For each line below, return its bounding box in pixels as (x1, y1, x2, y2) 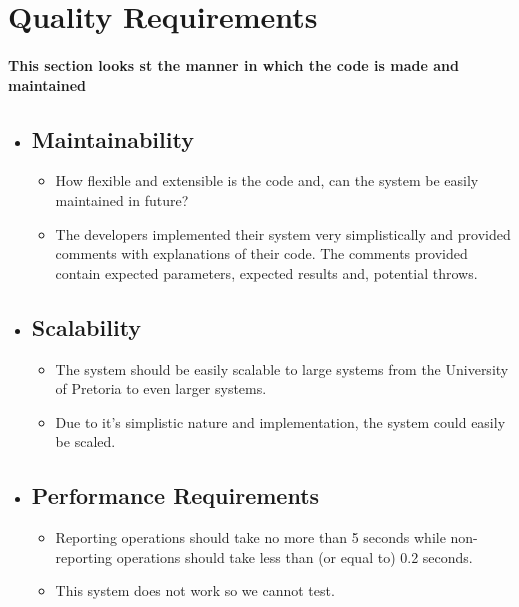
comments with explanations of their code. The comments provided (55, 243, 468, 264)
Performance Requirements (31, 480, 320, 511)
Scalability (31, 311, 142, 342)
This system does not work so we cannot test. (55, 580, 335, 601)
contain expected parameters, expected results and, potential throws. (55, 262, 478, 283)
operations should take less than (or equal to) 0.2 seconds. (116, 546, 473, 567)
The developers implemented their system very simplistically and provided (55, 223, 511, 244)
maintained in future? (55, 189, 189, 210)
